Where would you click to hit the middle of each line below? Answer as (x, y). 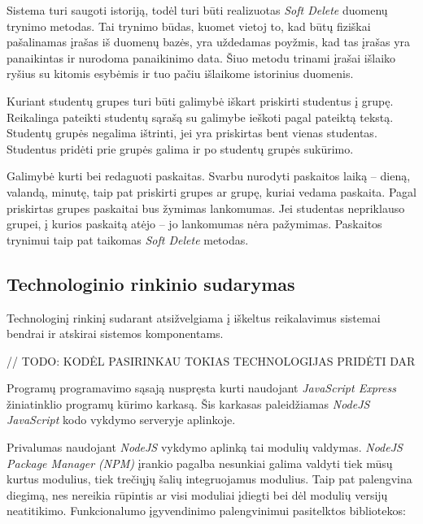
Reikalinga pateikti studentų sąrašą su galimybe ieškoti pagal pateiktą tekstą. (200, 117)
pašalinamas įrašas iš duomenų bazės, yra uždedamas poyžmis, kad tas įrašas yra (209, 42)
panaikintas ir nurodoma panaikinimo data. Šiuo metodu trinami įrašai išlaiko (201, 57)
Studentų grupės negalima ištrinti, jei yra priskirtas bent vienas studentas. (192, 133)
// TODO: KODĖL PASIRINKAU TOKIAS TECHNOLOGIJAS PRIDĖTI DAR (211, 360)
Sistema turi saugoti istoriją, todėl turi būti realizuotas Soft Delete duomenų (197, 10)
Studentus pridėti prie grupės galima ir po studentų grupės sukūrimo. (180, 148)
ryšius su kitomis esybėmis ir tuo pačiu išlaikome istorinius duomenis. (180, 74)
